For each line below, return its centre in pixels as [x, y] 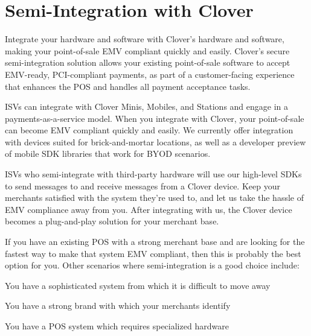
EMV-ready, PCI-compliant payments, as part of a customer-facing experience [150, 74]
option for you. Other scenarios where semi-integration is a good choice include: [152, 265]
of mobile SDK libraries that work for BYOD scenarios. [108, 154]
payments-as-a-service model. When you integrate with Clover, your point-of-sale [155, 118]
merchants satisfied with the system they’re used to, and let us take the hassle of [154, 198]
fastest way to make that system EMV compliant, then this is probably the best [153, 253]
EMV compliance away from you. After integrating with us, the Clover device [149, 209]
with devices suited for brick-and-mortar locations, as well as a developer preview [155, 141]
